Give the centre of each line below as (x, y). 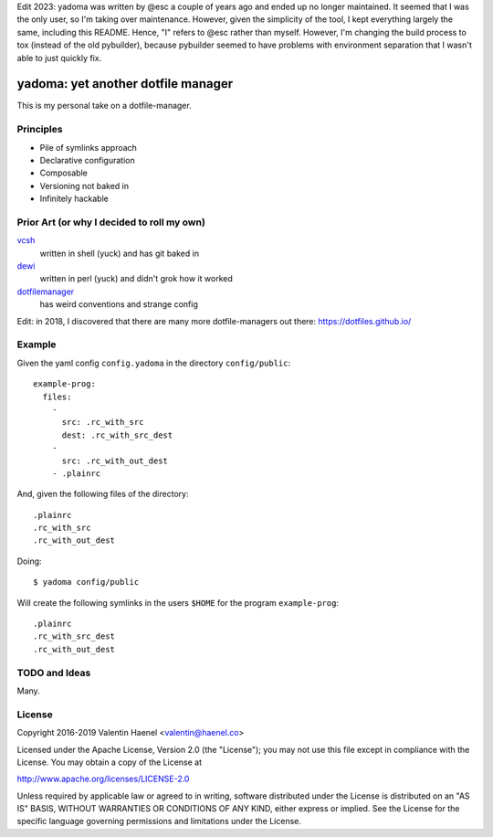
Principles (40, 130)
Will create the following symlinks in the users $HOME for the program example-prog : (178, 602)
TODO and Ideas (54, 673)
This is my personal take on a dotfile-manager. (104, 106)
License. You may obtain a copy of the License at (110, 762)
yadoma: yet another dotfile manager (125, 84)
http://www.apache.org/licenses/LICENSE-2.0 (103, 779)
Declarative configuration (88, 160)
